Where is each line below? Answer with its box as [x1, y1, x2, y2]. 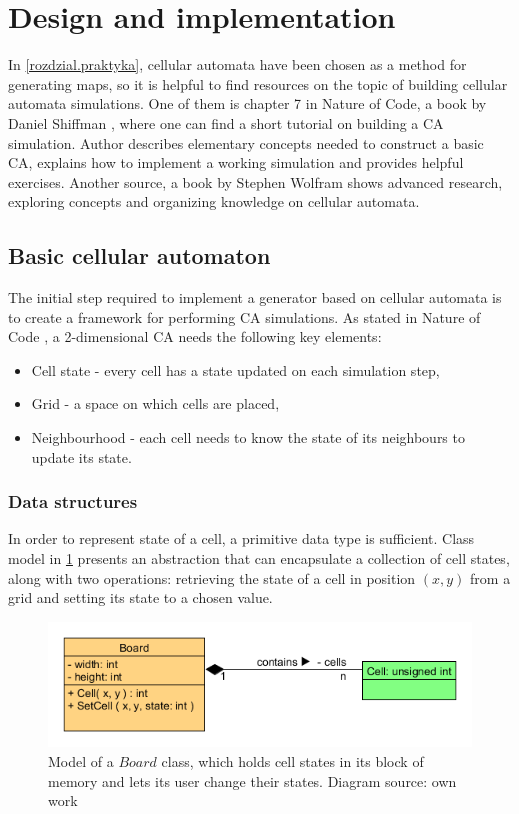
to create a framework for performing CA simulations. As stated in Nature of [8, 306, 481, 327]
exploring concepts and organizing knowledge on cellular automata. [8, 191, 420, 212]
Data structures [8, 489, 138, 514]
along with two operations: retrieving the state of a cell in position [8, 567, 416, 588]
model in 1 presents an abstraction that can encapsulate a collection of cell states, [8, 548, 510, 569]
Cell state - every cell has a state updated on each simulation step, [31, 359, 440, 380]
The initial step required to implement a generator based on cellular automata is [8, 287, 502, 308]
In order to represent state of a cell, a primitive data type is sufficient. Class [8, 528, 475, 549]
